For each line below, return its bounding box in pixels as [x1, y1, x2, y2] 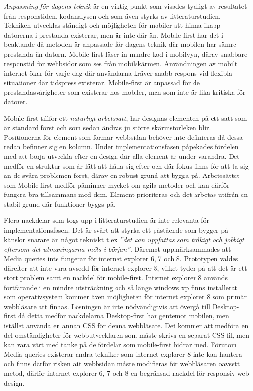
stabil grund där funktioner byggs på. [4, 198, 116, 209]
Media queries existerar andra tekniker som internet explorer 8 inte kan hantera [4, 349, 242, 359]
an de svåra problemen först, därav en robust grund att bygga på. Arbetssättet [4, 170, 240, 180]
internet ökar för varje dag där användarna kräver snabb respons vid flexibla [4, 68, 233, 78]
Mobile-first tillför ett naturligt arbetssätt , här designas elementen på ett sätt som [4, 113, 247, 123]
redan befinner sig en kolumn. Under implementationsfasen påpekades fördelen [4, 141, 239, 152]
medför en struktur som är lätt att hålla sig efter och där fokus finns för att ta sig [4, 160, 249, 171]
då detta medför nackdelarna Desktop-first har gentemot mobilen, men [18, 311, 229, 321]
